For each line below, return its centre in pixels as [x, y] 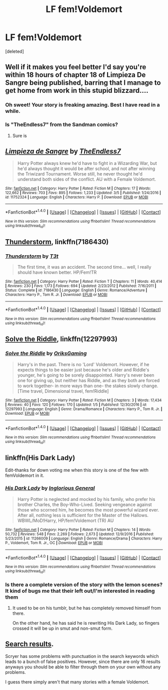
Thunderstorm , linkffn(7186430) [57, 242]
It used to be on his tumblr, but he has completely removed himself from [86, 608]
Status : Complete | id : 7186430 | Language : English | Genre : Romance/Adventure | [76, 290]
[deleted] [14, 51]
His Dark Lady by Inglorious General [50, 488]
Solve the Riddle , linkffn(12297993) [61, 339]
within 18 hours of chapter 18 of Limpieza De [75, 75]
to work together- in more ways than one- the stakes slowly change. [88, 386]
